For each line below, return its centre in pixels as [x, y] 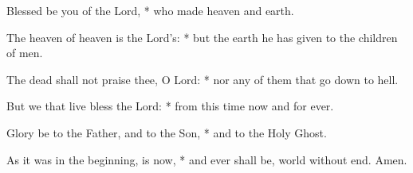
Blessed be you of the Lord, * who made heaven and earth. [150, 10]
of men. [25, 53]
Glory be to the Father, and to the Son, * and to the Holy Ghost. [167, 132]
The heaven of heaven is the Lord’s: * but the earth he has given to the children [202, 37]
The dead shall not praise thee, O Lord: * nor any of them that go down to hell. [203, 79]
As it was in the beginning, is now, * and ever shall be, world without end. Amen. [207, 159]
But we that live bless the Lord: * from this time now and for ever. [170, 106]
